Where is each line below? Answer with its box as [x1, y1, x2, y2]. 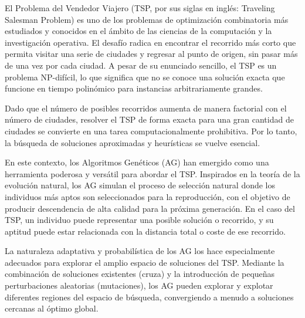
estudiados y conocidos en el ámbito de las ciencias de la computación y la [5, 25, 272, 37]
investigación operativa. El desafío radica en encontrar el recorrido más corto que [5, 36, 296, 48]
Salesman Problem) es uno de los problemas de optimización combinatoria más [5, 13, 289, 25]
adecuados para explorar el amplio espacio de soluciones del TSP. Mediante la [5, 256, 284, 268]
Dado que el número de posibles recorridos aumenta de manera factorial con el [5, 102, 287, 114]
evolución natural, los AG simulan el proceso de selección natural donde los [5, 179, 276, 191]
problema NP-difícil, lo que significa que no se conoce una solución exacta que [5, 70, 285, 83]
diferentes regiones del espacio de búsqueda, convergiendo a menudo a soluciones [5, 290, 294, 303]
